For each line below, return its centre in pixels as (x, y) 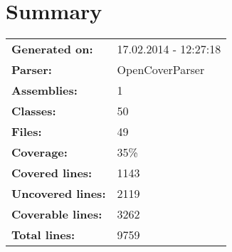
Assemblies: (44, 90)
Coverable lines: (57, 214)
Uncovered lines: (59, 194)
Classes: (34, 111)
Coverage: (39, 152)
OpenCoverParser (161, 70)
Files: (27, 132)
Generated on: (52, 49)
